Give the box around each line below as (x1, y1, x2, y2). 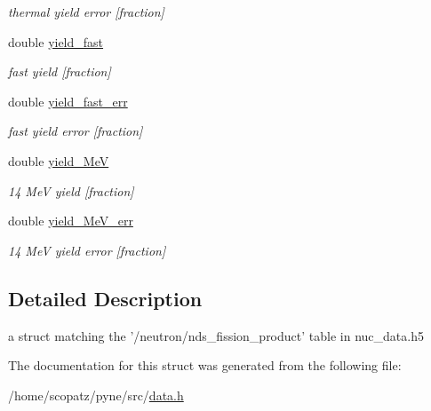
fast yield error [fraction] (8, 122, 143, 140)
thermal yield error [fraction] (8, 3, 164, 20)
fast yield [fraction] (8, 62, 111, 81)
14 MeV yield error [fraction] (8, 241, 166, 259)
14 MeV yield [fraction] (8, 181, 134, 200)
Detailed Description (8, 284, 203, 312)
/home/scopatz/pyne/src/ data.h (8, 385, 184, 404)
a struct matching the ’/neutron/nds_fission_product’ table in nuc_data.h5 (8, 326, 424, 344)
